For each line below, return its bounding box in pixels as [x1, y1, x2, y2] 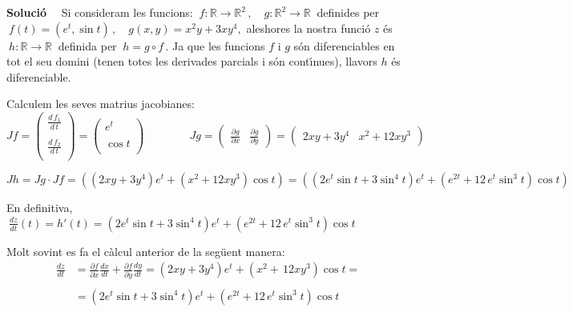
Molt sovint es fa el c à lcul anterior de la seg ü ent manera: [6, 242, 285, 259]
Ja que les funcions [171, 37, 265, 54]
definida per [58, 37, 117, 54]
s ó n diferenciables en [293, 37, 395, 54]
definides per [317, 4, 380, 20]
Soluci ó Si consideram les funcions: [6, 4, 193, 20]
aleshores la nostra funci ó [246, 19, 371, 36]
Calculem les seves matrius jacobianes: [6, 95, 195, 112]
